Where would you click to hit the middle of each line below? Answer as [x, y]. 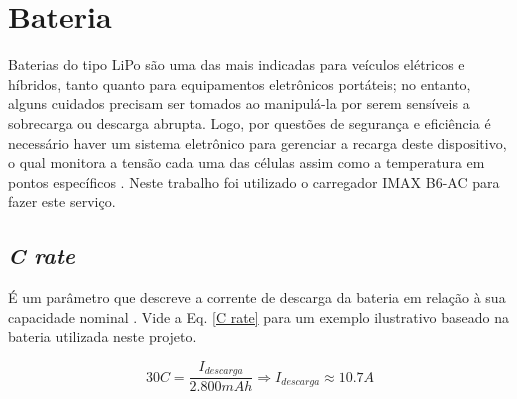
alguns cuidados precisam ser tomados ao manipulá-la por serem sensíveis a [239, 103]
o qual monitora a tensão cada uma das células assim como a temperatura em [246, 162]
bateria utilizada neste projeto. [102, 336]
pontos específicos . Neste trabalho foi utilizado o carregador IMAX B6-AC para [254, 181]
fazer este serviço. [62, 201]
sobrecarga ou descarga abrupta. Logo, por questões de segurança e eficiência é [249, 122]
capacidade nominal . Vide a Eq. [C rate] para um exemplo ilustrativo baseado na [258, 316]
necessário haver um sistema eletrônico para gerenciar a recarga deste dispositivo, [257, 142]
